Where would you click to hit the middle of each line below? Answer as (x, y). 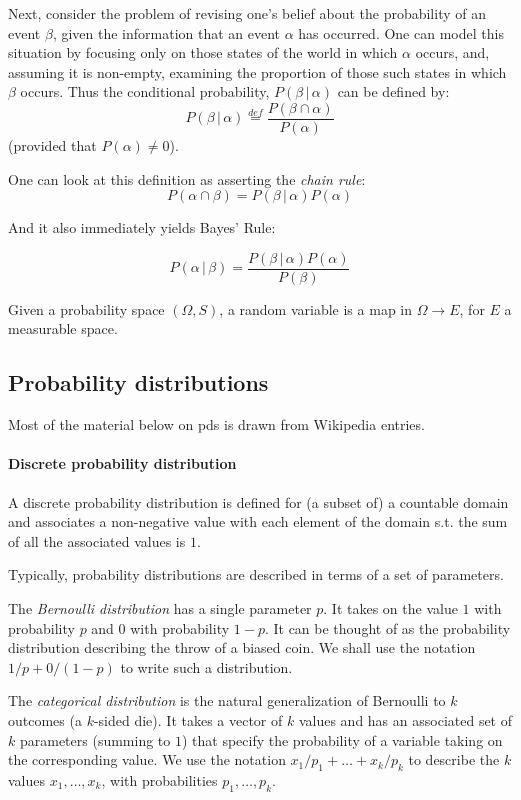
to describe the (454, 759)
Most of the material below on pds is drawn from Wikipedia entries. (216, 424)
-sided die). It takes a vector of (188, 720)
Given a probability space (86, 308)
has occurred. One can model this (401, 32)
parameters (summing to (95, 739)
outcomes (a (45, 720)
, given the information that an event (166, 32)
